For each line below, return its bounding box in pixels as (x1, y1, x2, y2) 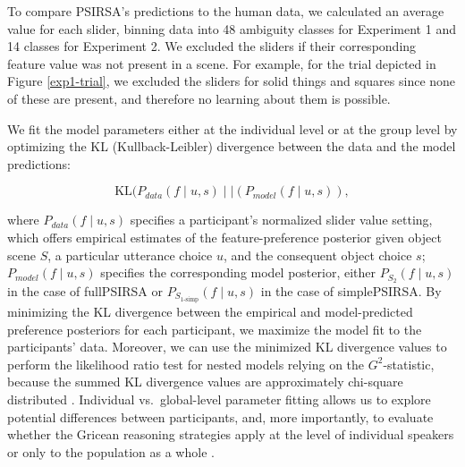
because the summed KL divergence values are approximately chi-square (7, 372, 403, 391)
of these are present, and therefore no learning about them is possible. (7, 89, 391, 107)
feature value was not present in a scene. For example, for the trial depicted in (7, 54, 436, 72)
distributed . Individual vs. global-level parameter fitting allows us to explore (7, 390, 431, 409)
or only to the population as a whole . (7, 442, 215, 461)
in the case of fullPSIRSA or (7, 281, 163, 300)
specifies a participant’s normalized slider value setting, (130, 210, 433, 229)
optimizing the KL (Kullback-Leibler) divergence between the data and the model (7, 137, 456, 156)
